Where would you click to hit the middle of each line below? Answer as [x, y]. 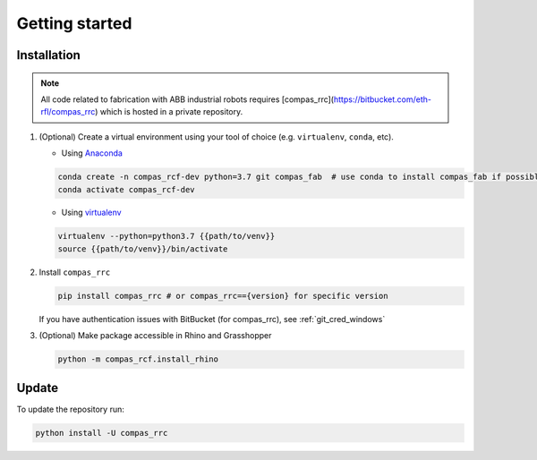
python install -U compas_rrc [102, 433]
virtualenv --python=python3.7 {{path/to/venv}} [166, 236]
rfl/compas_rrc [68, 112]
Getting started [74, 23]
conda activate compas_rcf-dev [127, 189]
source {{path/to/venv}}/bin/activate [143, 249]
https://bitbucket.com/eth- [382, 99]
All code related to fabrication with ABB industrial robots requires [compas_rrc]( [188, 99]
